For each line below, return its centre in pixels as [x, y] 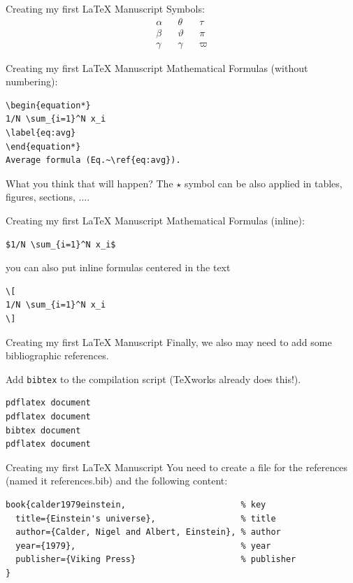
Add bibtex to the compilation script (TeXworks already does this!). [153, 379]
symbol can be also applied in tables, [263, 183]
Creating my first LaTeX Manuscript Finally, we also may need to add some [169, 341]
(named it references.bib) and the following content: [117, 481]
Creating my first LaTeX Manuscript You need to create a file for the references [177, 467]
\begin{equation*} [48, 105]
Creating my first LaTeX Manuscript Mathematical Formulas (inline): [155, 221]
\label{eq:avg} [41, 133]
